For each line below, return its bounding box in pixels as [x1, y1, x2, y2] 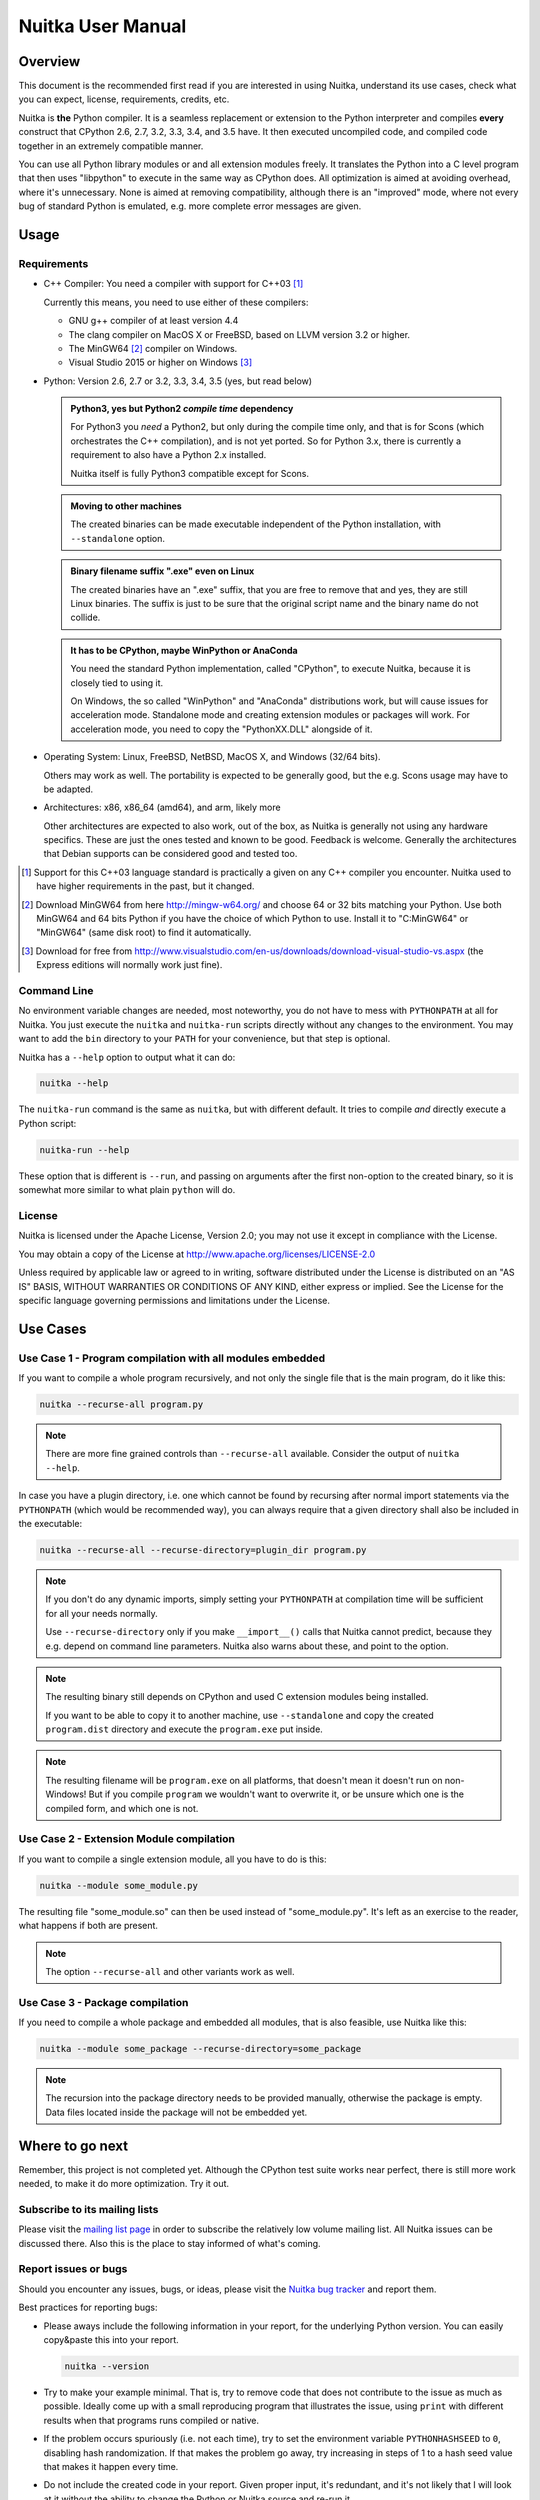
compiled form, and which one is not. [45, 1802, 199, 1814]
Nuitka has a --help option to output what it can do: [18, 1051, 236, 1063]
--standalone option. [70, 532, 165, 544]
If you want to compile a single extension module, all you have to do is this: [18, 1853, 327, 1865]
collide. [70, 611, 101, 624]
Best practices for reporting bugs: [18, 2301, 159, 2314]
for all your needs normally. [45, 1607, 159, 1619]
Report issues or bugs [18, 2262, 128, 2276]
